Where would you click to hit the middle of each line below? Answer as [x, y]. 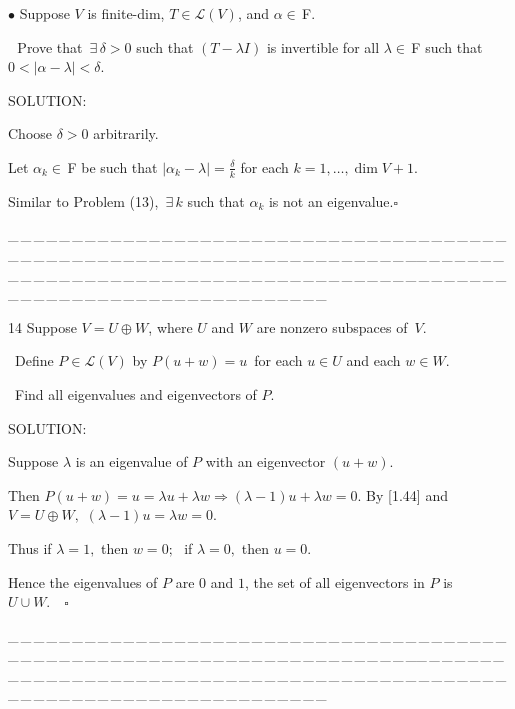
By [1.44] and [407, 494]
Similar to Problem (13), [83, 200]
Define [34, 360]
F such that [447, 46]
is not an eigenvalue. [331, 200]
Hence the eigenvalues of [83, 581]
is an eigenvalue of [131, 461]
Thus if [30, 547]
